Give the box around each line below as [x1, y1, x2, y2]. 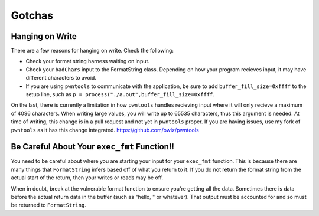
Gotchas [11, 9, 54, 22]
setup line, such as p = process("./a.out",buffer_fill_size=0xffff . [25, 91, 215, 98]
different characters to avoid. [25, 74, 97, 81]
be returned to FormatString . [11, 201, 87, 209]
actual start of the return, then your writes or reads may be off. [11, 174, 164, 181]
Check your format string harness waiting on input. [25, 58, 150, 65]
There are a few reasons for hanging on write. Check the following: [11, 47, 174, 54]
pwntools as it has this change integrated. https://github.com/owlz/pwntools [11, 126, 199, 133]
